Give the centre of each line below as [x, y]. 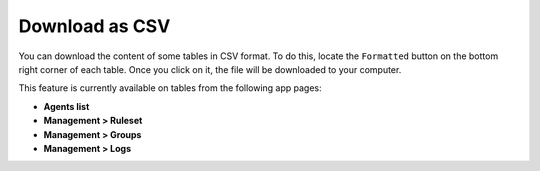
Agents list [66, 106]
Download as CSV [94, 26]
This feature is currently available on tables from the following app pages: [170, 88]
